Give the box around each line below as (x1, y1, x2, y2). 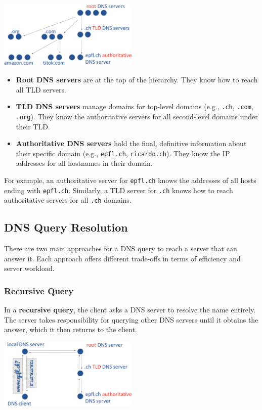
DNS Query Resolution (4, 219, 128, 235)
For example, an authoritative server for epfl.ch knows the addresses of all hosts (4, 174, 256, 185)
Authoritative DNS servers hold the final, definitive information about (16, 138, 247, 149)
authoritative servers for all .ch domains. (4, 195, 132, 205)
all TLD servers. (16, 84, 66, 95)
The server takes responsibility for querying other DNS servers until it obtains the (4, 314, 258, 325)
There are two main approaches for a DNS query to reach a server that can (4, 243, 237, 254)
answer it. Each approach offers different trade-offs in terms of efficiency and (4, 253, 241, 263)
